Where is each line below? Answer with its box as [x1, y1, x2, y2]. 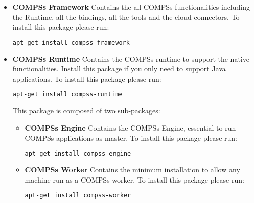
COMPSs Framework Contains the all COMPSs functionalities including [12, 2, 250, 12]
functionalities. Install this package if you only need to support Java [12, 63, 226, 74]
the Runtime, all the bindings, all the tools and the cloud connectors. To [12, 11, 240, 22]
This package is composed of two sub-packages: [12, 105, 160, 116]
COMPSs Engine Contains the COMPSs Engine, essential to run [25, 122, 236, 133]
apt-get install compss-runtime [12, 91, 123, 98]
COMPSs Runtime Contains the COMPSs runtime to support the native [12, 53, 249, 64]
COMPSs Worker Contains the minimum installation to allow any [25, 164, 240, 174]
